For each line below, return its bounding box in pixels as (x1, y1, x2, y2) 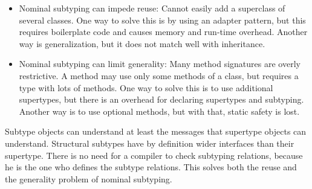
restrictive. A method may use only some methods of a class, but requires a (19, 69, 299, 82)
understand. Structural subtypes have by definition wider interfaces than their (5, 136, 294, 149)
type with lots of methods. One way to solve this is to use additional (19, 81, 273, 94)
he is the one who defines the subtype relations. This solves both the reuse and (5, 161, 297, 173)
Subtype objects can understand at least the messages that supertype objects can (5, 125, 307, 138)
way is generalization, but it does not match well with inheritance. (19, 37, 265, 50)
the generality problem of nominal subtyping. (5, 172, 172, 185)
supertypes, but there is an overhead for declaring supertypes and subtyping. (19, 93, 304, 106)
